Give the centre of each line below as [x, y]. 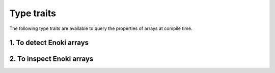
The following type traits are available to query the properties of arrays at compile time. [101, 28]
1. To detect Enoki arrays [49, 43]
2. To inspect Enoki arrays [51, 59]
